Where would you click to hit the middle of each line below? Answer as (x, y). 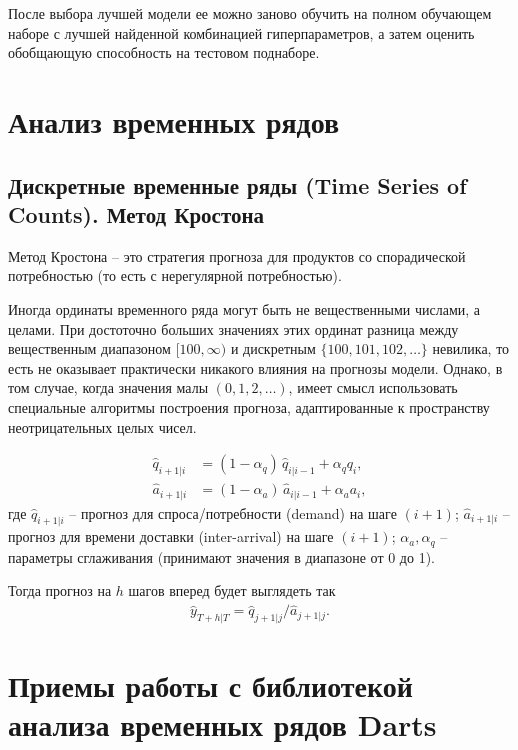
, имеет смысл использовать (373, 387)
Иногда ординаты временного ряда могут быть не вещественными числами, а (244, 308)
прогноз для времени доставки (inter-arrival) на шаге (171, 536)
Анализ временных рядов (174, 120)
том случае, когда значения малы (108, 387)
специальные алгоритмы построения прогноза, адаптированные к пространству (249, 406)
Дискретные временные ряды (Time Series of (237, 184)
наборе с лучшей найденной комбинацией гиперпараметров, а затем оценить (241, 32)
